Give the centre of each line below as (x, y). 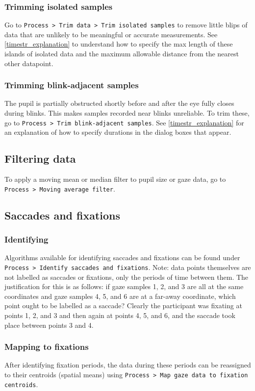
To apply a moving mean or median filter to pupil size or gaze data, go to (115, 179)
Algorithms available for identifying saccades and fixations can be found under (122, 257)
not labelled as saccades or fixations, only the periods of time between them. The (127, 277)
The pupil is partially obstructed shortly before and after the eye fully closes (119, 103)
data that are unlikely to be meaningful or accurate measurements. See (111, 34)
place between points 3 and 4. (49, 325)
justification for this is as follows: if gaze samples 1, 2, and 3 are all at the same (124, 286)
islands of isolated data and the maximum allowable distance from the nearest (122, 54)
